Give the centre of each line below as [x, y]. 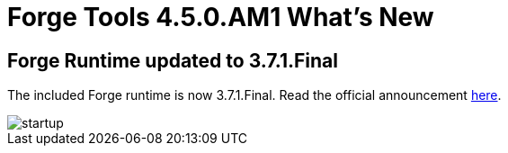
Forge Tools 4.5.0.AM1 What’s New [221, 17]
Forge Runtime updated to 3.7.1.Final [173, 60]
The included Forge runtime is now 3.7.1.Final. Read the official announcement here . [254, 95]
